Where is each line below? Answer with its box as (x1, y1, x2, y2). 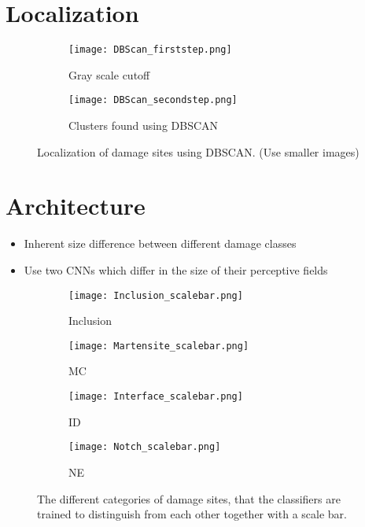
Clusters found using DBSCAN (68, 117, 219, 134)
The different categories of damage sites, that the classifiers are (37, 490, 341, 507)
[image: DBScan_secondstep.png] (68, 94, 238, 106)
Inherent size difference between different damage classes (24, 235, 297, 252)
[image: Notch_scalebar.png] (68, 441, 221, 453)
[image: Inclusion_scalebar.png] (68, 289, 243, 301)
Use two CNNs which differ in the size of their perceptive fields (24, 261, 328, 278)
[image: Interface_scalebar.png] (68, 391, 243, 403)
